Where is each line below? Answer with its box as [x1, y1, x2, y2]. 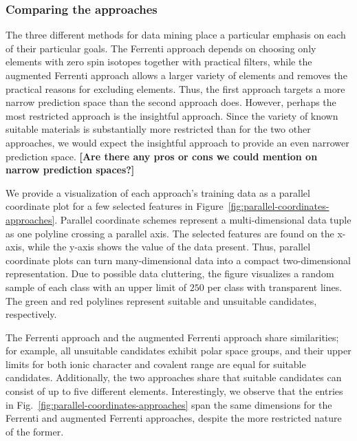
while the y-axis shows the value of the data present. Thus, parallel [28, 239, 311, 254]
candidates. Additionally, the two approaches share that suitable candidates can [6, 370, 342, 385]
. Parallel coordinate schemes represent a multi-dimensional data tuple [54, 212, 351, 226]
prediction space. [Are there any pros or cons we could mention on [6, 149, 318, 163]
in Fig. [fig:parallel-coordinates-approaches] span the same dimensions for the [6, 397, 332, 411]
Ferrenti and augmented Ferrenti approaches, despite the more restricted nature [6, 411, 342, 425]
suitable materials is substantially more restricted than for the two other [6, 122, 311, 136]
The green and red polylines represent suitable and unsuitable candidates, [6, 293, 317, 308]
